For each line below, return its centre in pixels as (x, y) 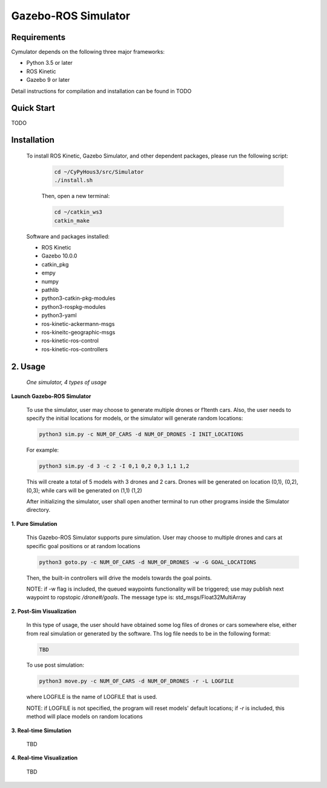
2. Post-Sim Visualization (44, 611)
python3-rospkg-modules (74, 306)
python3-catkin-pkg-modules (78, 298)
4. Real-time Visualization (45, 758)
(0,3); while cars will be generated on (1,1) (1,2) (84, 490)
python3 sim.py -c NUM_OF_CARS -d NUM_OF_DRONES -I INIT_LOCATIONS (141, 434)
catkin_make (72, 220)
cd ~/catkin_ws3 (78, 212)
